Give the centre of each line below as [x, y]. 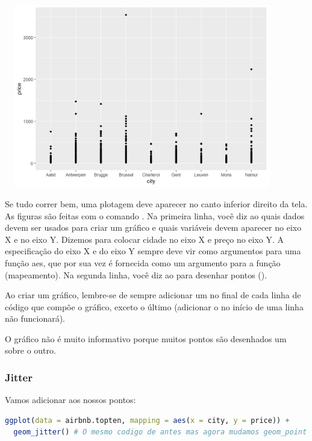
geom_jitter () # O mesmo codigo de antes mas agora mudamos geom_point [160, 432]
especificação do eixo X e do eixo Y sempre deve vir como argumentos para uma [153, 251]
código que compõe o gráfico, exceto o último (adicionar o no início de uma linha [154, 306]
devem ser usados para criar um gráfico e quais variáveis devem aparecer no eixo [153, 227]
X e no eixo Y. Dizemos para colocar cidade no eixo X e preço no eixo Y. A [145, 239]
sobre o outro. [30, 350]
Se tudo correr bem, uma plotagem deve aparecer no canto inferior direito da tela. [156, 203]
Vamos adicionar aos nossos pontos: [70, 400]
